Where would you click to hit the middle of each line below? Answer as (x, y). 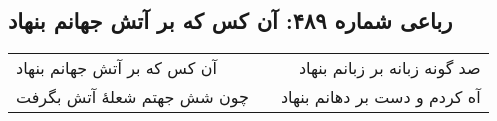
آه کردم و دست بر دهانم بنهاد (380, 97)
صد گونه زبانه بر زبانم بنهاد (389, 68)
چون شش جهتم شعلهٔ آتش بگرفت (132, 97)
